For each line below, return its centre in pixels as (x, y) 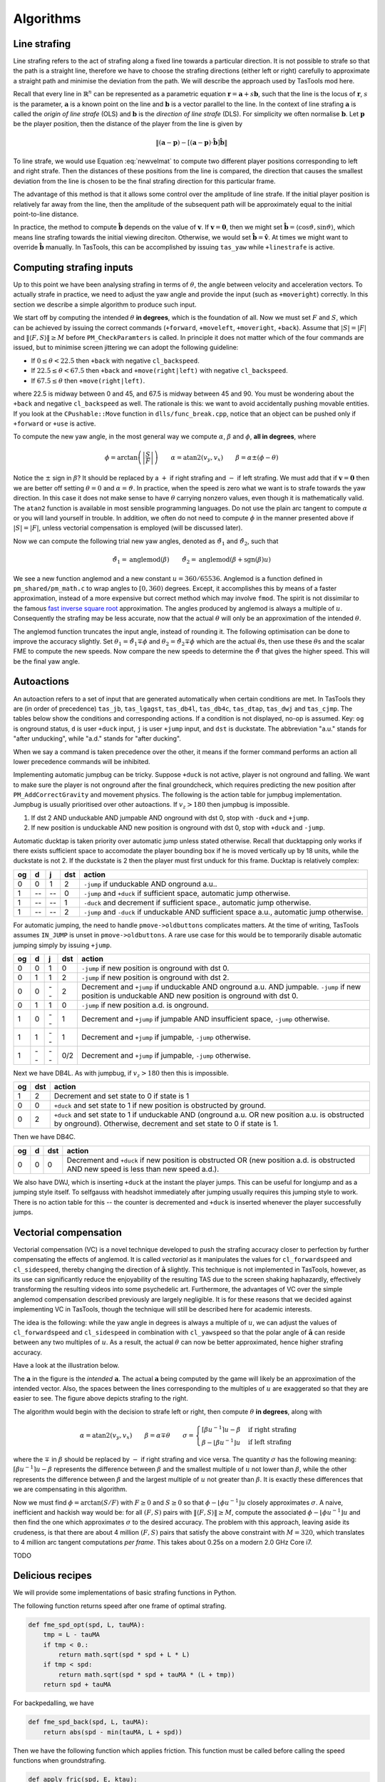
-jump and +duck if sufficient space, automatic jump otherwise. (187, 893)
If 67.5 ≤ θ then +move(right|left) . (88, 381)
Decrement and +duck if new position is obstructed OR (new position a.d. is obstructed (211, 1160)
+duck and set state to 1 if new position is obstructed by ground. (160, 1106)
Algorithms (47, 19)
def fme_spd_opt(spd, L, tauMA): (87, 1624)
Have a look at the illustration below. (66, 1366)
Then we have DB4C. (45, 1137)
